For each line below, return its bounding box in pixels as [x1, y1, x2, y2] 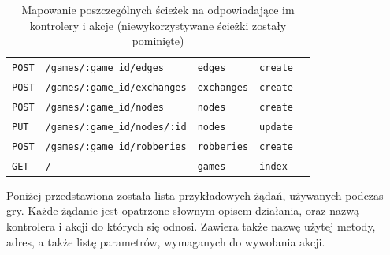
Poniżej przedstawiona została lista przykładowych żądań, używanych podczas [6, 186, 384, 203]
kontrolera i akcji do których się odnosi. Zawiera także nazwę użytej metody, [6, 217, 376, 234]
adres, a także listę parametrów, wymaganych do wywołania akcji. [6, 233, 325, 249]
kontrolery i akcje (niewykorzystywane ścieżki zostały [29, 17, 287, 33]
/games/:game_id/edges [45, 62, 164, 74]
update [259, 121, 294, 133]
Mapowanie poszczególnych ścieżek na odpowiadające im [21, 2, 295, 17]
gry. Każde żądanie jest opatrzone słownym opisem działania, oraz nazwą [6, 202, 359, 219]
